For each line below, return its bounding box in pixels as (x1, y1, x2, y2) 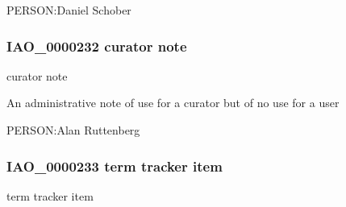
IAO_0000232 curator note (6, 35, 187, 56)
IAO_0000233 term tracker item (6, 155, 223, 176)
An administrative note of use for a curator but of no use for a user (6, 94, 340, 111)
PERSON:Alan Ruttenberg (6, 122, 140, 138)
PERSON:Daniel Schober (6, 2, 131, 18)
